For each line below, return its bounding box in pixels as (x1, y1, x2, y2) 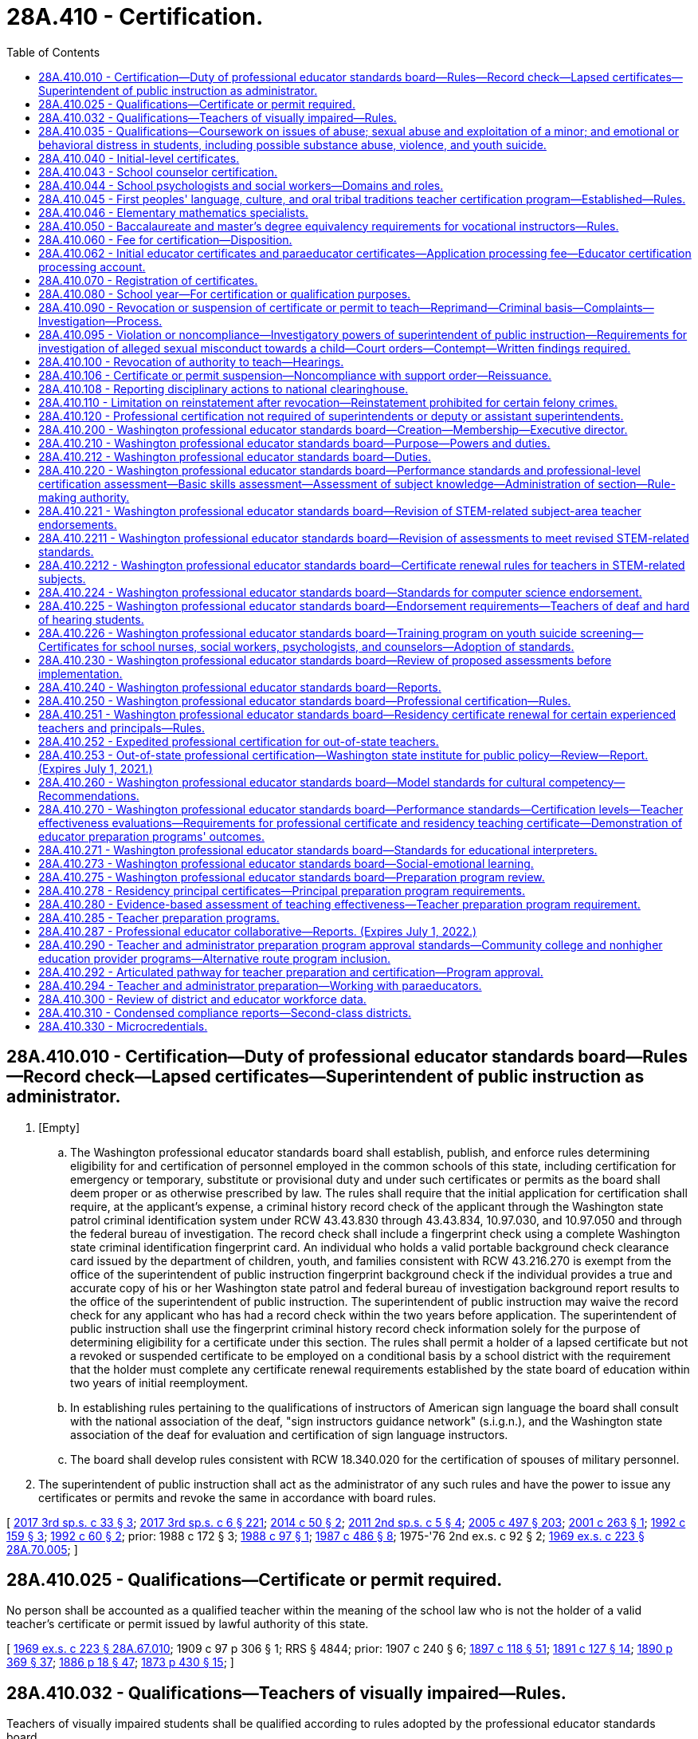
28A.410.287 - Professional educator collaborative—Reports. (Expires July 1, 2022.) (38, 924, 477, 938)
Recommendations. (38, 788, 139, 802)
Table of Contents (6, 45, 100, 59)
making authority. (38, 490, 130, 504)
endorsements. (38, 517, 117, 531)
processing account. (38, 259, 146, 274)
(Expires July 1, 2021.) (38, 761, 153, 775)
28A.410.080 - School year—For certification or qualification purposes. (38, 286, 411, 301)
